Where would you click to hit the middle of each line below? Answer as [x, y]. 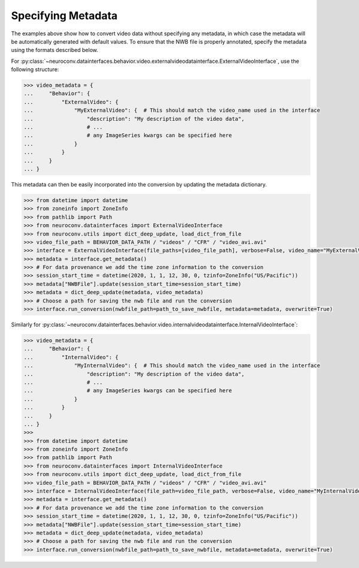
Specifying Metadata [64, 16]
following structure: [35, 69]
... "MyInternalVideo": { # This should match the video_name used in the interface [172, 366]
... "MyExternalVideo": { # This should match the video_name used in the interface [172, 110]
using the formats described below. [55, 50]
